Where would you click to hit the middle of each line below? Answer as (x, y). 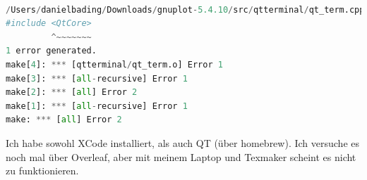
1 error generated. (51, 51)
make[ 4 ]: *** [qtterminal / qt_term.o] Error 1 (114, 64)
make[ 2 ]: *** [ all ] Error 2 (72, 92)
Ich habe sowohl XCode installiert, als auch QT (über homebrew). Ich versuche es (182, 142)
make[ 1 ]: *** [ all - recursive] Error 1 (97, 106)
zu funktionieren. (42, 171)
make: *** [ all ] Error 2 (64, 120)
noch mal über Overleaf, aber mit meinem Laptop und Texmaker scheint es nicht (181, 156)
